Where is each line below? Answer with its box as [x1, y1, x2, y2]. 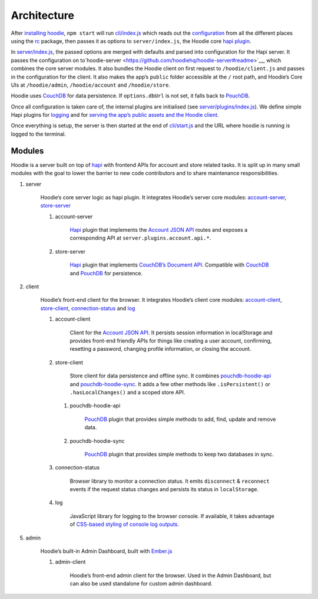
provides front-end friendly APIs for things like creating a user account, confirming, [69, 337, 272, 344]
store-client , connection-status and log [40, 304, 135, 312]
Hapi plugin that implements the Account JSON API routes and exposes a [69, 226, 248, 233]
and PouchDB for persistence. [69, 269, 143, 277]
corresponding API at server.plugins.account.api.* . [69, 235, 211, 242]
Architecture [11, 9, 75, 22]
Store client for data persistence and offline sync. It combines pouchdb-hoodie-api [69, 372, 271, 380]
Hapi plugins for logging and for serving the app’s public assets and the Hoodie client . [11, 111, 219, 119]
